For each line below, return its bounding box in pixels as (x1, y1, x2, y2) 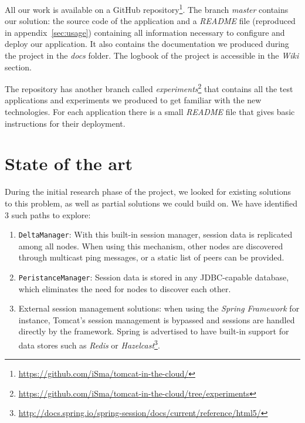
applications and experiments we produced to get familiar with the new (5, 94, 262, 106)
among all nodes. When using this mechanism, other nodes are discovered (18, 239, 283, 252)
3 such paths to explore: (5, 208, 91, 221)
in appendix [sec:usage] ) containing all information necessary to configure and (5, 26, 285, 38)
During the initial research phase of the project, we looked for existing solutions (5, 185, 292, 198)
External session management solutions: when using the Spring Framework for (18, 302, 300, 314)
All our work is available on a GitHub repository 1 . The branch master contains (5, 2, 289, 15)
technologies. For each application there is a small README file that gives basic (5, 106, 295, 118)
